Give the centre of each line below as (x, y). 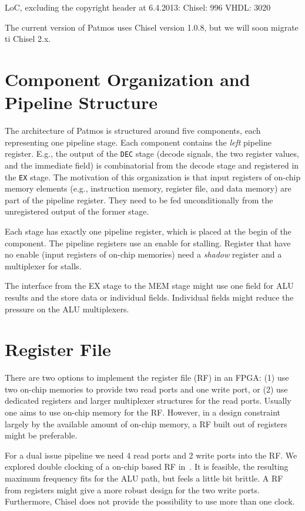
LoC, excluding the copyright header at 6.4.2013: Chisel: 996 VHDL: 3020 (138, 7)
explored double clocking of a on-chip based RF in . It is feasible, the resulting (147, 467)
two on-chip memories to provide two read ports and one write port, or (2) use (146, 389)
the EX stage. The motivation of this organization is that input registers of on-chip (153, 177)
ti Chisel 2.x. (28, 39)
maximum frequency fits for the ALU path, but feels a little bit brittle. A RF (144, 478)
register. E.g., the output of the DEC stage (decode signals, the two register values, (152, 154)
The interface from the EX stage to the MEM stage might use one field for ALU (149, 286)
